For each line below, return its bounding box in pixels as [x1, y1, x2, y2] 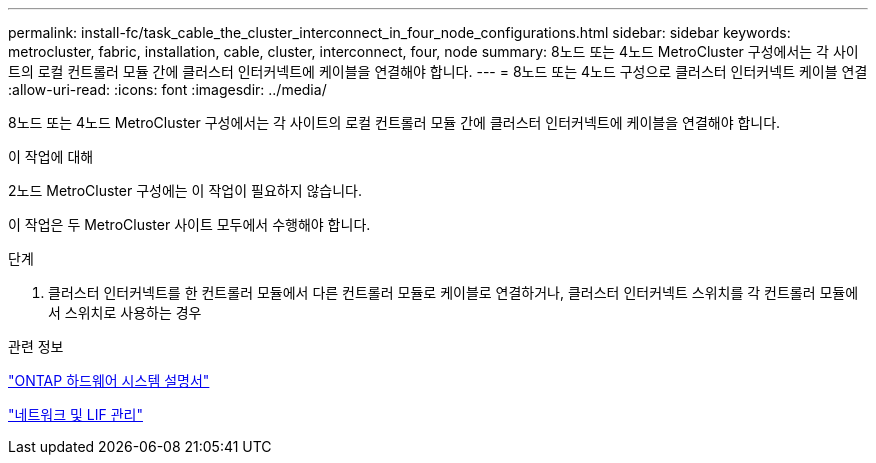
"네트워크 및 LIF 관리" [8, 406, 143, 423]
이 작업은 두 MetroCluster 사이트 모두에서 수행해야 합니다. [8, 216, 371, 233]
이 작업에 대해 [8, 148, 94, 165]
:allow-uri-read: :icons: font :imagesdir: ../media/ [8, 81, 327, 98]
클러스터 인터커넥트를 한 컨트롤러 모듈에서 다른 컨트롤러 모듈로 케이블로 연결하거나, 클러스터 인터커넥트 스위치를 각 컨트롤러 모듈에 [48, 284, 859, 301]
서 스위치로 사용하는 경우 [48, 304, 202, 321]
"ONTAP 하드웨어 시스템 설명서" [8, 372, 210, 389]
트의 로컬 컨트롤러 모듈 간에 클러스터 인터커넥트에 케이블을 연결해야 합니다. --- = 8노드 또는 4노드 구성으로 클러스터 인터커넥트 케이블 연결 [8, 63, 868, 80]
